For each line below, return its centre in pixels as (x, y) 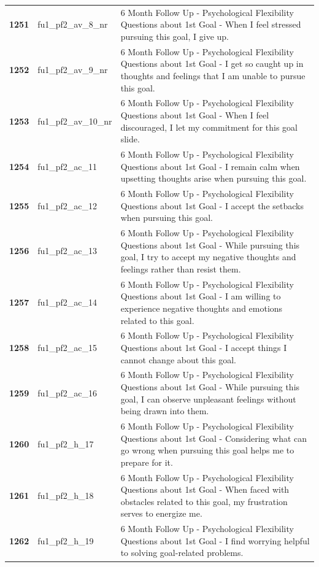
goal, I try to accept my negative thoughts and (208, 257)
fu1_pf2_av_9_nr (73, 70)
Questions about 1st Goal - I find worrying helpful (215, 540)
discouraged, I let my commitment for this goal (209, 127)
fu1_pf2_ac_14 (67, 302)
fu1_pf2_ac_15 (67, 347)
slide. (130, 139)
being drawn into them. (165, 411)
